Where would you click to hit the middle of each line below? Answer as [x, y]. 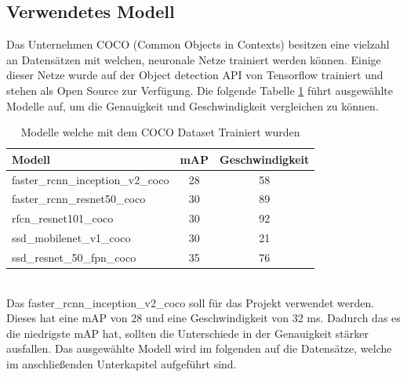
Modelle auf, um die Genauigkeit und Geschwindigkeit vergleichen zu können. [193, 105]
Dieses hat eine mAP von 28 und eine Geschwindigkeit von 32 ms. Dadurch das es [203, 318]
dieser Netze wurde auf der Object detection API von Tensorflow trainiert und [195, 75]
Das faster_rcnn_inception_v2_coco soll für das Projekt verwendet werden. [191, 302]
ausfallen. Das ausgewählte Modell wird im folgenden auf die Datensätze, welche [199, 348]
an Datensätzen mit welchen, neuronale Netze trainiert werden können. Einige [194, 59]
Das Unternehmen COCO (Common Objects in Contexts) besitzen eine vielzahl [198, 44]
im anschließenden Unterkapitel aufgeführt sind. [122, 364]
